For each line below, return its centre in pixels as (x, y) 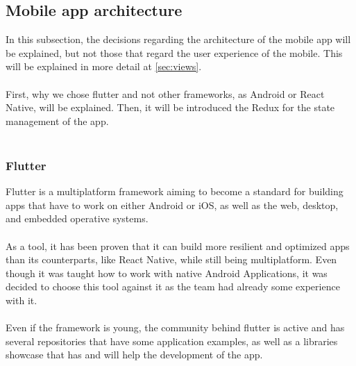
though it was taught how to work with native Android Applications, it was (167, 273)
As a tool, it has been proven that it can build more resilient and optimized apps (178, 246)
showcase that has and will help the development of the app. (134, 355)
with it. (22, 300)
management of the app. (57, 120)
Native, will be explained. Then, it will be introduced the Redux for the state (170, 107)
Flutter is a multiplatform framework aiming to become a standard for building (175, 191)
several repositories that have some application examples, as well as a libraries (172, 341)
